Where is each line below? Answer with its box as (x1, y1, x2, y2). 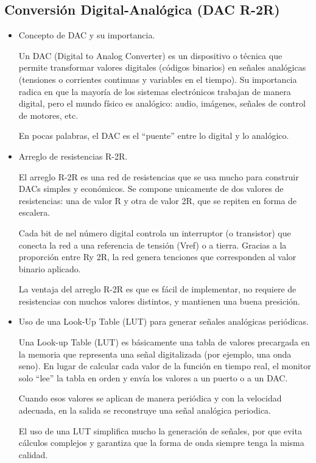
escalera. (18, 206, 51, 219)
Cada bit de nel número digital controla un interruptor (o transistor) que (18, 226, 291, 239)
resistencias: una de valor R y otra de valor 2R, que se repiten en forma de (18, 194, 297, 207)
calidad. (18, 448, 48, 461)
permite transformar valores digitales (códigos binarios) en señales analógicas (18, 61, 306, 74)
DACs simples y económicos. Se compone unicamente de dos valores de (18, 182, 284, 195)
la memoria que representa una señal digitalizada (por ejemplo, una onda (18, 347, 292, 360)
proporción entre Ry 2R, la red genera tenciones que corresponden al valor (18, 250, 297, 263)
